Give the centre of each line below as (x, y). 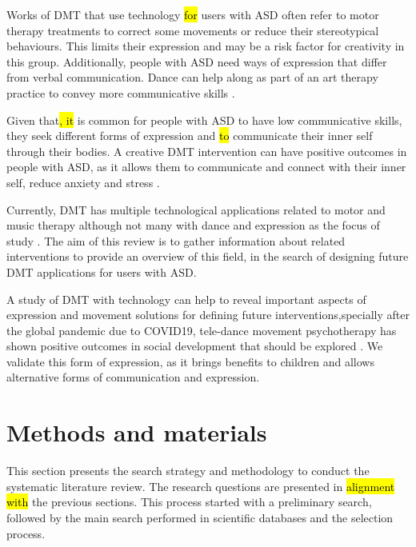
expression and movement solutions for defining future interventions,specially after (208, 315)
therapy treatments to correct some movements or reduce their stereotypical (193, 30)
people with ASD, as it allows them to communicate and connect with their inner (206, 167)
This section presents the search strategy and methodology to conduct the (188, 471)
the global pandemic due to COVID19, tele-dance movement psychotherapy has (202, 330)
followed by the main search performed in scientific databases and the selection (200, 517)
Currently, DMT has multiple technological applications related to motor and (196, 209)
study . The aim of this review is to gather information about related (176, 240)
